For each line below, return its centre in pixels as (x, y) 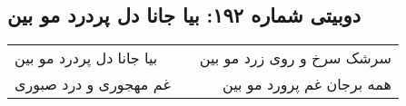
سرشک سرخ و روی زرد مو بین (295, 58)
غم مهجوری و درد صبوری (93, 84)
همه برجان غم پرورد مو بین (307, 84)
